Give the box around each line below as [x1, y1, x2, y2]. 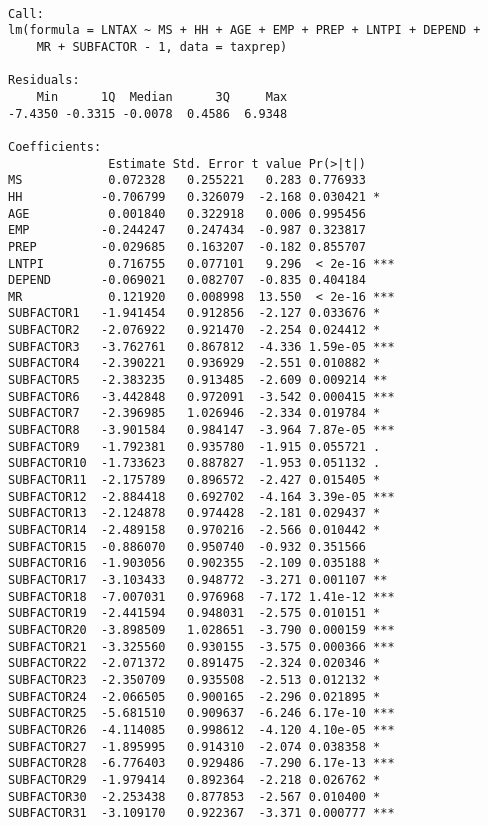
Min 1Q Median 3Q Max [36, 89, 288, 104]
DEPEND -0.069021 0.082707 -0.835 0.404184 [8, 273, 366, 288]
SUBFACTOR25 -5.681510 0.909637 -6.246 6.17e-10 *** [8, 706, 395, 721]
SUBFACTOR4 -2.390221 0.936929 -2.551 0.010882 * [8, 356, 381, 371]
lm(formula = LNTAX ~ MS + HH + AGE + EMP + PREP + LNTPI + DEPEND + [8, 23, 481, 38]
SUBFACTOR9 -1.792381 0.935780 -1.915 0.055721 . [8, 439, 381, 454]
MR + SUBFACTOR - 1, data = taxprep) [36, 39, 288, 54]
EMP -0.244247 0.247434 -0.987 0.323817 [8, 223, 366, 238]
